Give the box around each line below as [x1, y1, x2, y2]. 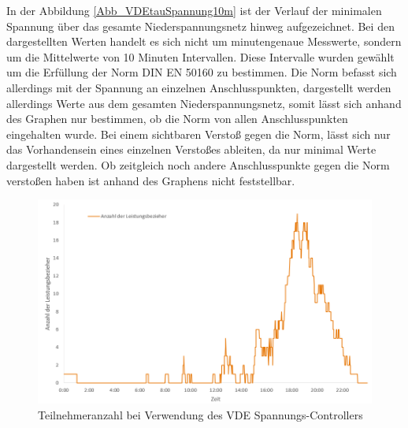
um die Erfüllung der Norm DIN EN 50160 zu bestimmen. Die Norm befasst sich [6, 64, 397, 80]
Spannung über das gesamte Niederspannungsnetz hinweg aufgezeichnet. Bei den [6, 17, 395, 34]
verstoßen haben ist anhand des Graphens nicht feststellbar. [6, 172, 295, 188]
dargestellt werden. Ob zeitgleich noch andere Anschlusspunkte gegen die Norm [6, 156, 390, 173]
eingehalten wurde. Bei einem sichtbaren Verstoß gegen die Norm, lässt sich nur [6, 125, 391, 142]
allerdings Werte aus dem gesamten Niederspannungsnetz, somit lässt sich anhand [6, 95, 402, 111]
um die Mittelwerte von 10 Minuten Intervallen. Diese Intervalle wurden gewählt [6, 48, 395, 65]
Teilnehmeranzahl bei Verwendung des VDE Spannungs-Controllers [38, 406, 363, 422]
